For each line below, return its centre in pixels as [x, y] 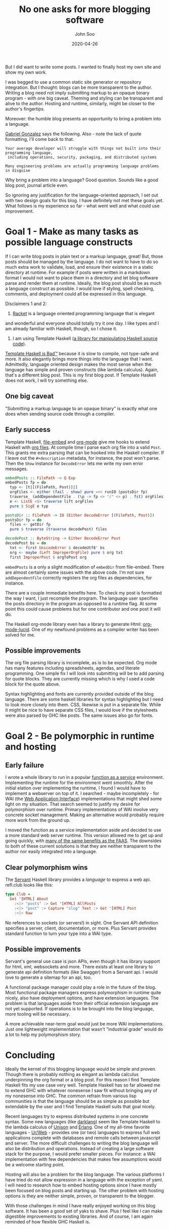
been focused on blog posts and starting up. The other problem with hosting [84, 1191]
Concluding [30, 1055]
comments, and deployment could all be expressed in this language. [76, 293]
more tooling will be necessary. [38, 1014]
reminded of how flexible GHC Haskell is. [48, 1222]
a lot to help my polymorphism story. [43, 1035]
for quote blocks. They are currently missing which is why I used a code [80, 679]
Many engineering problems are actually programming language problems [82, 166]
